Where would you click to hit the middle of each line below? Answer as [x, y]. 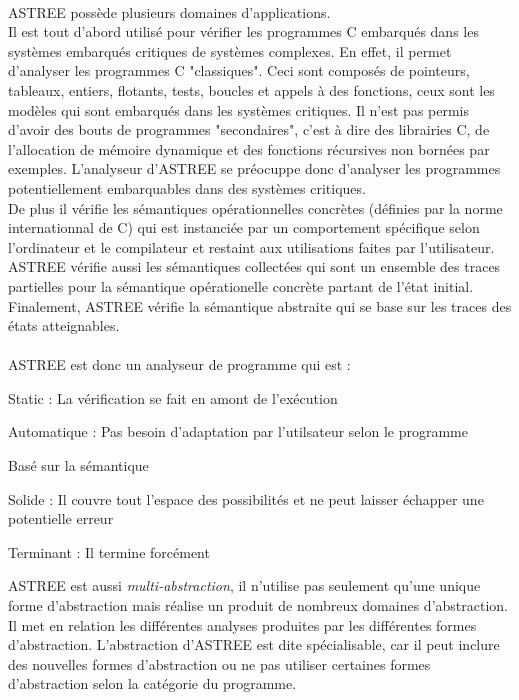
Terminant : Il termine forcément [109, 551]
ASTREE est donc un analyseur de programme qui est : [179, 364]
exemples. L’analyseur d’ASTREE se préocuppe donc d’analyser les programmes [254, 168]
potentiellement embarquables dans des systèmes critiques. [187, 187]
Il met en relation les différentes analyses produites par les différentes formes [242, 624]
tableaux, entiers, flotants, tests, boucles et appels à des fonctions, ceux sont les [251, 89]
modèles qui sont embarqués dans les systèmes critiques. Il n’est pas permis [239, 109]
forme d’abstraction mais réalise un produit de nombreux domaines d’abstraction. [258, 605]
